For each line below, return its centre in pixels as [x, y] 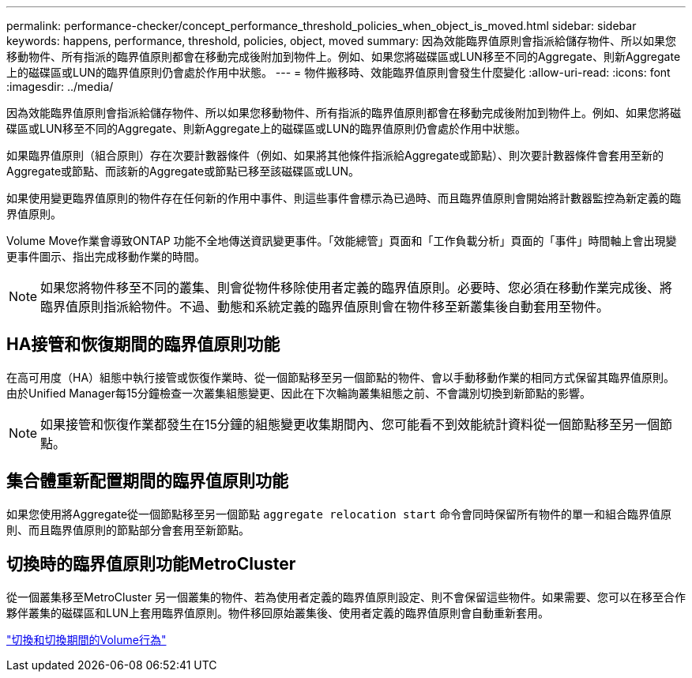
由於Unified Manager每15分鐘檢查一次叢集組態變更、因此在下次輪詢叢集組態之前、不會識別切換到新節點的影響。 [299, 393]
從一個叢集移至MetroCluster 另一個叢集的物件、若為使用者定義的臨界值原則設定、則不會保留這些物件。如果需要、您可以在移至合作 [346, 597]
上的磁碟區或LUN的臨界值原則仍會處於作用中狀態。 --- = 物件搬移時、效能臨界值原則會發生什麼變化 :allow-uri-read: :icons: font [338, 72]
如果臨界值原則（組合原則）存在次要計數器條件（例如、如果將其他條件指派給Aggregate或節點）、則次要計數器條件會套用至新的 [335, 155]
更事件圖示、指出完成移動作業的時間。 [106, 256]
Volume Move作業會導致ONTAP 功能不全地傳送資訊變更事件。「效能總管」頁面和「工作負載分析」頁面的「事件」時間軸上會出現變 [342, 241]
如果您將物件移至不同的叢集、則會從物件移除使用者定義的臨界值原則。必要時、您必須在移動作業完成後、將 [357, 288]
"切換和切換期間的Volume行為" [86, 639]
